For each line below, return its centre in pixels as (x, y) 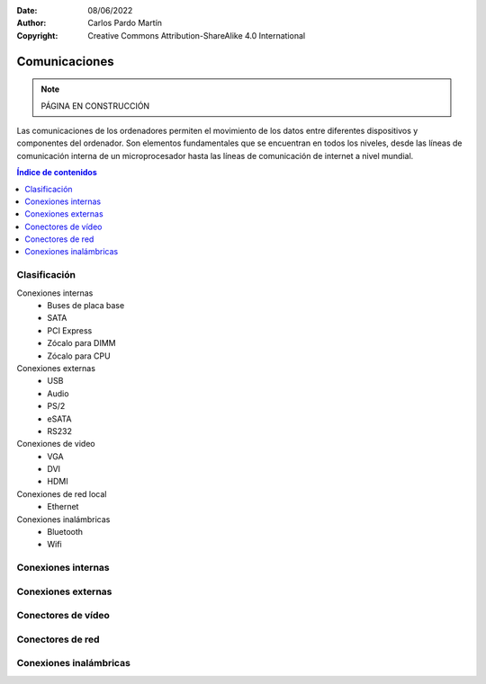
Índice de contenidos (57, 173)
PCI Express (70, 330)
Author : (31, 23)
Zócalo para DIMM (81, 343)
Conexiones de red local (62, 493)
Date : (27, 10)
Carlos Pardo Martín (125, 23)
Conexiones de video (56, 444)
